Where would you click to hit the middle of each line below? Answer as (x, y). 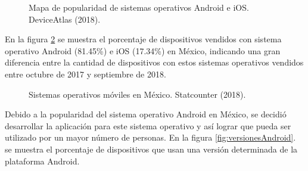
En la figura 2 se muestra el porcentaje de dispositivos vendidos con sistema (143, 39)
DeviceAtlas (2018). (65, 19)
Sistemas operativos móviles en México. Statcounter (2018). (137, 94)
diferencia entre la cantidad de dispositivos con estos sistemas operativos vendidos (154, 62)
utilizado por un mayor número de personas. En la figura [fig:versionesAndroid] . (150, 137)
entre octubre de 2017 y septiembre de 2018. (85, 74)
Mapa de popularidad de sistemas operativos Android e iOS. (139, 7)
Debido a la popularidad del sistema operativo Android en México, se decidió (146, 114)
